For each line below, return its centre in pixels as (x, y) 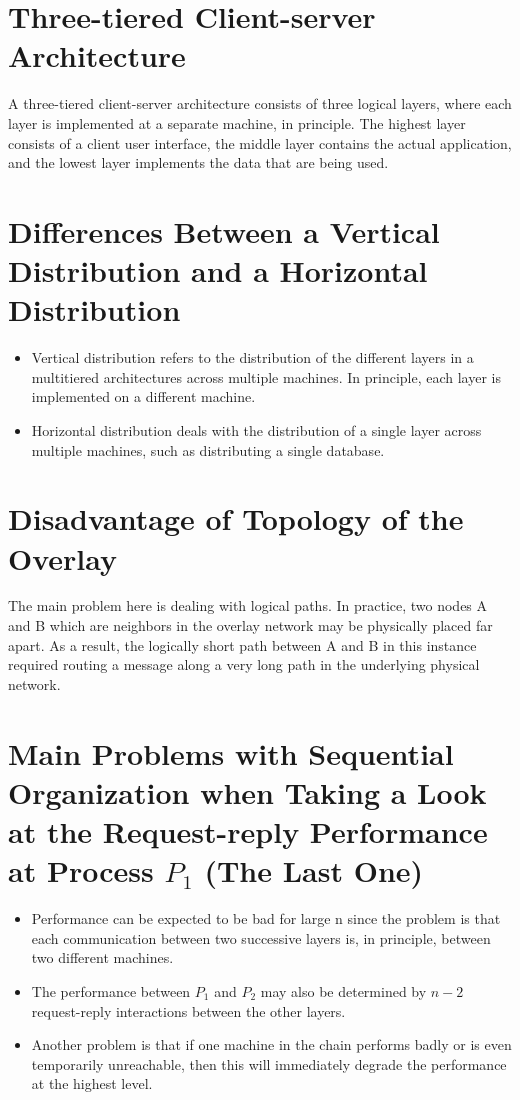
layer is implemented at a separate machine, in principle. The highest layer (237, 122)
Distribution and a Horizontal (218, 270)
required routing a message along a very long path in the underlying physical (244, 664)
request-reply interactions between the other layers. (188, 1010)
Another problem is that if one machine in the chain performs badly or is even (271, 1044)
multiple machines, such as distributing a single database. (208, 449)
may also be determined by (343, 990)
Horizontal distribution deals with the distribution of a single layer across (256, 429)
